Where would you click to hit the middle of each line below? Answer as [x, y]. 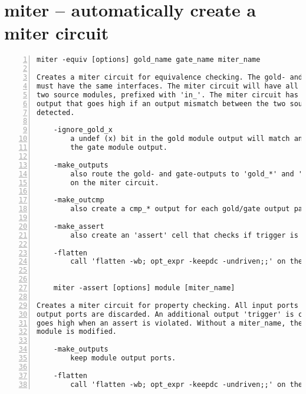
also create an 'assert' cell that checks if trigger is [184, 235]
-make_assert [79, 226]
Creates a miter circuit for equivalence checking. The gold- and [170, 78]
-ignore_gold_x [83, 130]
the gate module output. [119, 148]
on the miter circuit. [115, 183]
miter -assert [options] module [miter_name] [144, 288]
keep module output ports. [123, 358]
